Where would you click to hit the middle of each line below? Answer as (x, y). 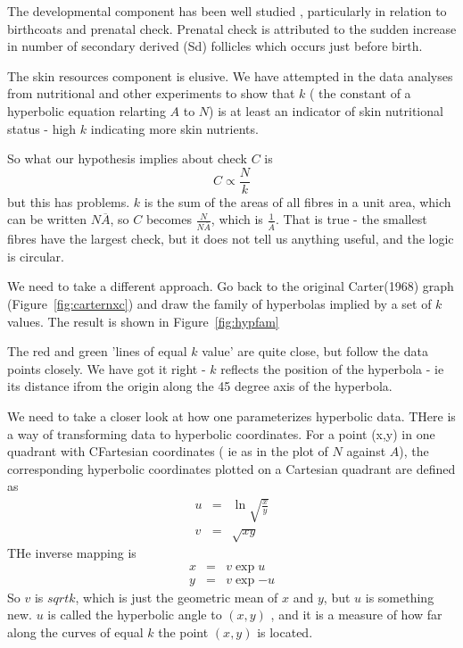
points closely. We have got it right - (107, 368)
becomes (169, 219)
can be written (47, 219)
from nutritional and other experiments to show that (151, 93)
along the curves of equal (75, 632)
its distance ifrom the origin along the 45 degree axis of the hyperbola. (200, 386)
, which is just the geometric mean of (177, 597)
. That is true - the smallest (351, 219)
